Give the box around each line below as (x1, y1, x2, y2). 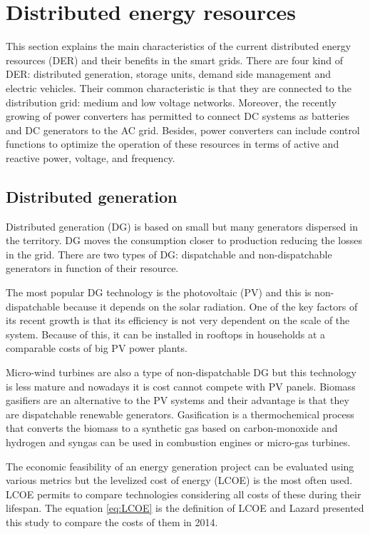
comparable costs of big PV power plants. (6, 341, 187, 356)
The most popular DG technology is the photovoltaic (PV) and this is (6, 285, 312, 300)
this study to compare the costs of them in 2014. (6, 514, 218, 529)
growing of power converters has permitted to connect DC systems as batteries (6, 109, 349, 124)
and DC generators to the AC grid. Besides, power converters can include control (6, 122, 360, 137)
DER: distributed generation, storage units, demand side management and (6, 66, 332, 81)
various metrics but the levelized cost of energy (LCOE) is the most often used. (6, 473, 353, 488)
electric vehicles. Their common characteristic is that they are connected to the (6, 80, 351, 95)
